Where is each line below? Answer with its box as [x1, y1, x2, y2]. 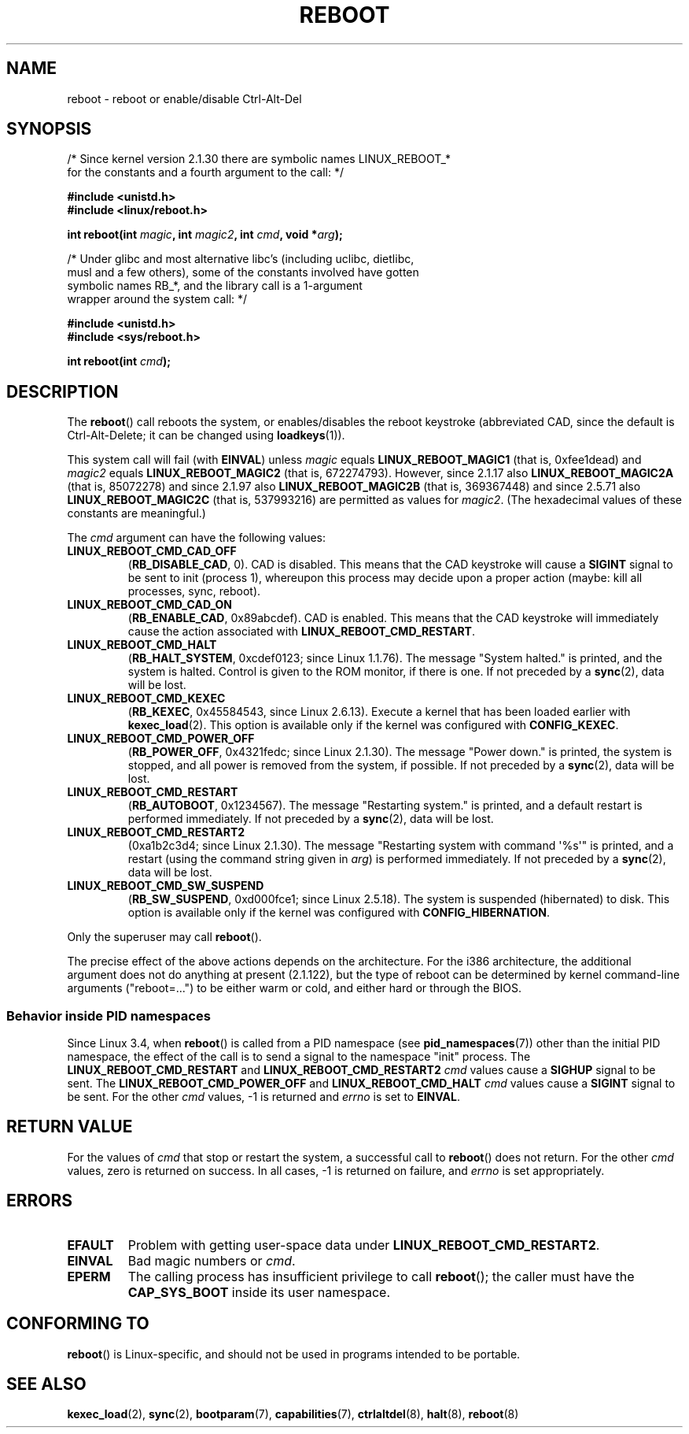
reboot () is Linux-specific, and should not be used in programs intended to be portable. [67, 1347, 521, 1361]
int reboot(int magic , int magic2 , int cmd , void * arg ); [67, 228, 343, 242]
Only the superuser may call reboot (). [67, 930, 262, 944]
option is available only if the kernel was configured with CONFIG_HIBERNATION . [127, 906, 550, 920]
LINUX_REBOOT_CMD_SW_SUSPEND [67, 879, 264, 893]
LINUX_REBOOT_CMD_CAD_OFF [67, 544, 237, 558]
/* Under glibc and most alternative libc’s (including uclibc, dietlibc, [67, 252, 415, 266]
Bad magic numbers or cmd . [127, 1252, 296, 1269]
